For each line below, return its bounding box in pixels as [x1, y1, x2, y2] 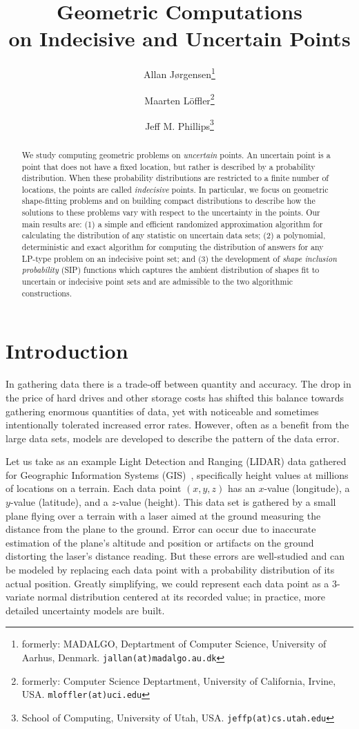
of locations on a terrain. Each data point [6, 481, 182, 495]
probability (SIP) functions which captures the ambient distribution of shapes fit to [21, 264, 320, 276]
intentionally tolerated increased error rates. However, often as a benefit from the [6, 417, 349, 432]
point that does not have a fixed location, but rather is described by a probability [21, 160, 316, 172]
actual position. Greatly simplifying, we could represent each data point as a [6, 576, 329, 590]
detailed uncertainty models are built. [6, 603, 165, 617]
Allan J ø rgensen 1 [144, 65, 215, 81]
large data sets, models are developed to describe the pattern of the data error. [6, 430, 340, 445]
